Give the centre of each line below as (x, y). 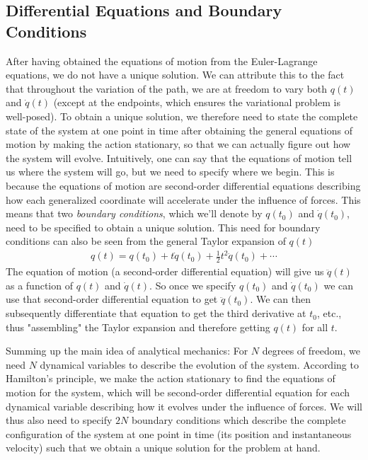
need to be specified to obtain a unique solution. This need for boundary (163, 227)
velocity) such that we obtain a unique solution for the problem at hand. (163, 448)
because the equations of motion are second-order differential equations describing (183, 185)
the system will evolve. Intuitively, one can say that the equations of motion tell (179, 157)
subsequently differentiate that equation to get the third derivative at (156, 313)
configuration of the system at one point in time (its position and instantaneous (179, 433)
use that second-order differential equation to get (112, 299)
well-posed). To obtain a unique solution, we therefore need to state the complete (182, 116)
